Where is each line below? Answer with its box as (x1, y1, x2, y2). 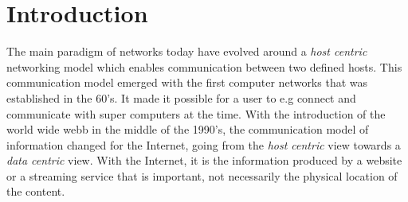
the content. (6, 183, 65, 200)
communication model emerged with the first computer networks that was (6, 74, 368, 91)
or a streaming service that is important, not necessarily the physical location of (6, 167, 398, 184)
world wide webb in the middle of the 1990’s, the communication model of (6, 121, 369, 138)
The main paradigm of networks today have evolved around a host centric (6, 43, 367, 60)
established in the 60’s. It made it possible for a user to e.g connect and (6, 89, 356, 106)
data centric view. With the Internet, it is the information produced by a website (6, 152, 402, 169)
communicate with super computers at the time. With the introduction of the (6, 105, 386, 122)
